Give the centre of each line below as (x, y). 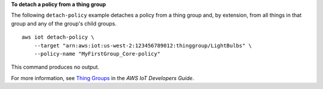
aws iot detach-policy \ (58, 37)
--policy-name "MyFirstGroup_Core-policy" (97, 54)
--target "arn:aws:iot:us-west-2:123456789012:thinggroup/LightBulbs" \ (143, 45)
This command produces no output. (55, 67)
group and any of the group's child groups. (64, 23)
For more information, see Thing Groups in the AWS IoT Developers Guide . (103, 78)
